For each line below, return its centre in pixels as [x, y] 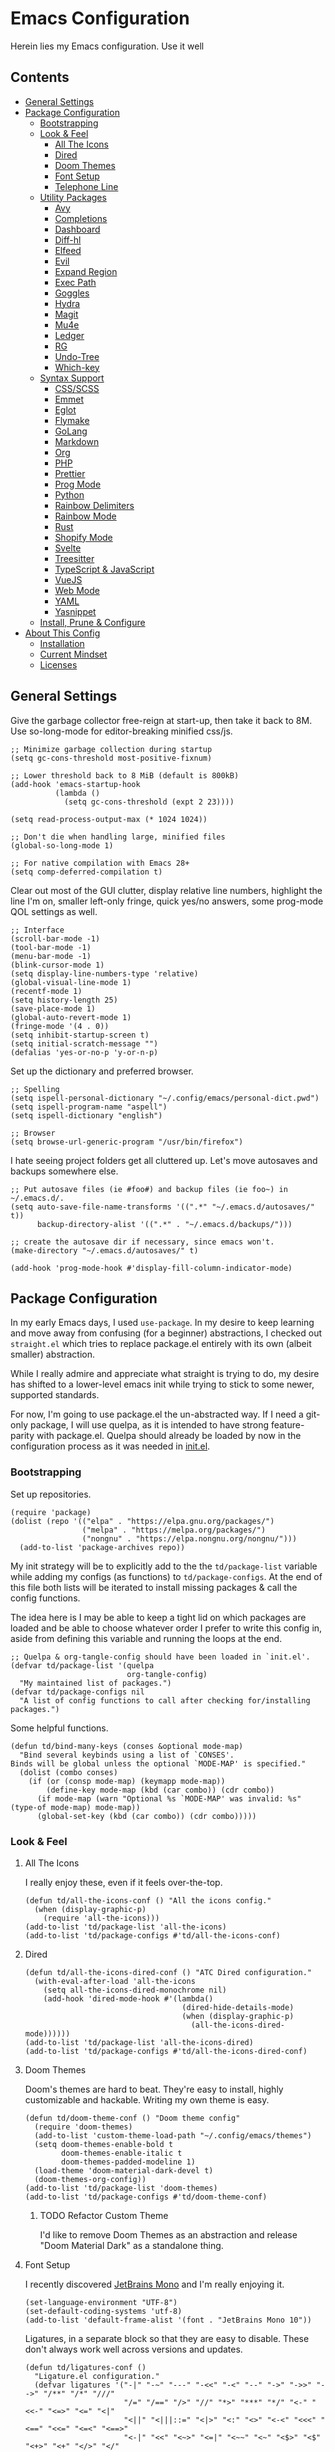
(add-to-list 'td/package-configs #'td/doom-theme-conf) [146, 2197]
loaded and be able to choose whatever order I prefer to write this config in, [166, 1628]
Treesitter [74, 558]
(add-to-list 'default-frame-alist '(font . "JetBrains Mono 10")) [168, 2320]
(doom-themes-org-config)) [90, 2179]
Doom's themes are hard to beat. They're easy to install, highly [154, 2089]
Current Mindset [73, 654]
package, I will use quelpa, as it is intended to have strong [149, 1425]
